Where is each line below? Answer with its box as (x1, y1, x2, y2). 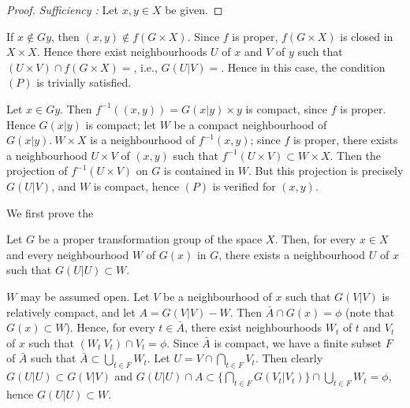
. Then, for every (274, 231, 356, 247)
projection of (6, 162, 68, 179)
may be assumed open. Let (20, 287, 150, 304)
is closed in (340, 28, 393, 44)
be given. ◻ (165, 2, 223, 17)
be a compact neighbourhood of (173, 116, 327, 132)
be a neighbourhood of (163, 287, 272, 304)
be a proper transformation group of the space (38, 231, 263, 247)
